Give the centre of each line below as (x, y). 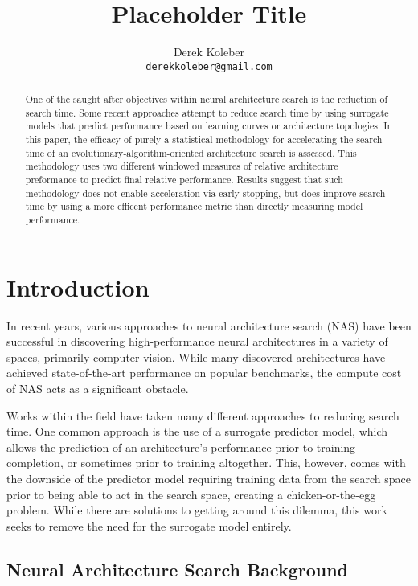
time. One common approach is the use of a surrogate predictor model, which (197, 431)
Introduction (78, 287)
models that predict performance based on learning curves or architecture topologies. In (209, 126)
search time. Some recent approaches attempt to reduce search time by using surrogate (207, 112)
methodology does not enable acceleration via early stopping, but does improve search (205, 193)
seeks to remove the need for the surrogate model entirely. (149, 525)
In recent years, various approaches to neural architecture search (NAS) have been (209, 325)
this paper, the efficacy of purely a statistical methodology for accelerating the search (204, 139)
